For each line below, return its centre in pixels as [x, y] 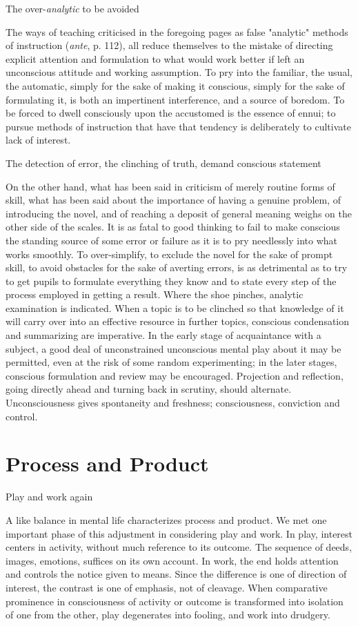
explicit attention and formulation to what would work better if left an [155, 58]
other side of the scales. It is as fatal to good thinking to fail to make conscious [173, 227]
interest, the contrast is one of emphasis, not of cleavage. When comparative [167, 587]
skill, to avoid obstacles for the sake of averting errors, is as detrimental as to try [177, 267]
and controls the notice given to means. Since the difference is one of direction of [176, 574]
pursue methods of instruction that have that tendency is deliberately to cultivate [178, 126]
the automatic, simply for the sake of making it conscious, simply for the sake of [175, 85]
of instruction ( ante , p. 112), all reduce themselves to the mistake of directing [169, 45]
